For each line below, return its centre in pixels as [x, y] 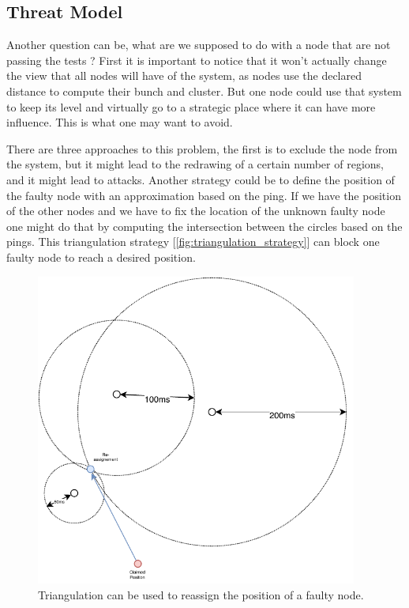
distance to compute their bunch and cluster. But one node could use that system [204, 91]
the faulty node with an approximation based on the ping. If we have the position [204, 195]
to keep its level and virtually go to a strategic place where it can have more [191, 106]
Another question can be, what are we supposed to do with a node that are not [199, 45]
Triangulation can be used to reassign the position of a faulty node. [201, 594]
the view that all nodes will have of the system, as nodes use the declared [184, 76]
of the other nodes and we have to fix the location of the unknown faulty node [196, 211]
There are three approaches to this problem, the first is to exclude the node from [202, 148]
